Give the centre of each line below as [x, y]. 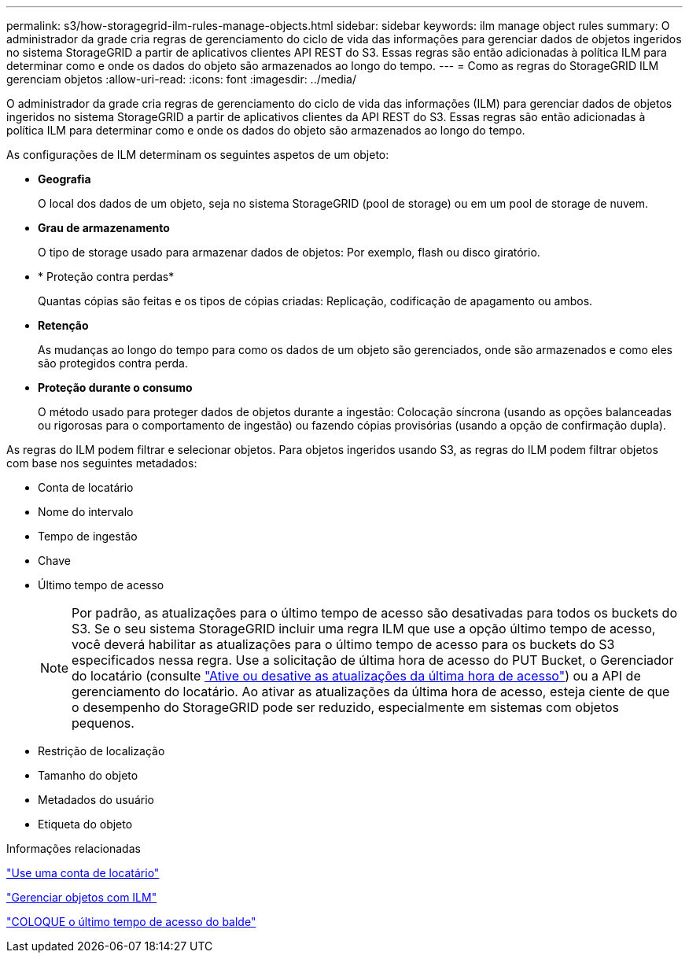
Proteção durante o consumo [115, 387]
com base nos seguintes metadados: [102, 463]
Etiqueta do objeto [85, 824]
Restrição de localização [101, 751]
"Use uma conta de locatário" [83, 873]
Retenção [63, 325]
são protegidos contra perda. [113, 363]
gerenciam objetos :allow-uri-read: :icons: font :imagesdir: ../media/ [182, 79]
